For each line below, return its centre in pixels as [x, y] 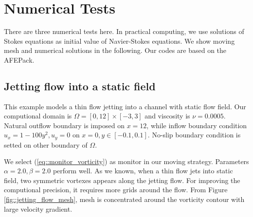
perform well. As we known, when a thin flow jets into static [143, 171]
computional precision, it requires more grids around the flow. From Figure [116, 190]
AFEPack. [19, 59]
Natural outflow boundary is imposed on [64, 125]
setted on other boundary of [46, 144]
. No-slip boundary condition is [194, 135]
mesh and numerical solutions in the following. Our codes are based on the [115, 50]
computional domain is [38, 116]
